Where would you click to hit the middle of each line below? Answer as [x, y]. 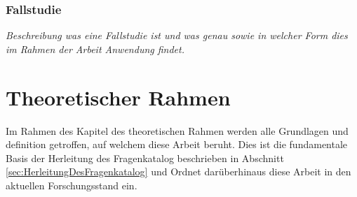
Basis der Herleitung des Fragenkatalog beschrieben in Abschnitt [145, 158]
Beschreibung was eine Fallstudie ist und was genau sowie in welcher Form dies [177, 35]
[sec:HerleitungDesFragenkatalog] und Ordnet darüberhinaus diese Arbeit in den [178, 172]
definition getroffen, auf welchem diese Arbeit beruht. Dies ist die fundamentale [177, 144]
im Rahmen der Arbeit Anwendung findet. [95, 49]
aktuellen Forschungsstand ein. [72, 185]
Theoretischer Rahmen [118, 97]
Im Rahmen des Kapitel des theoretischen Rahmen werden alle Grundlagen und [177, 130]
